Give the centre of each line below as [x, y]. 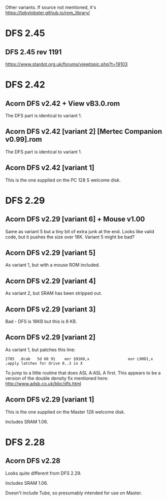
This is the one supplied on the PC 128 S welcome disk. [63, 180]
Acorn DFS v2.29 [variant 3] [51, 309]
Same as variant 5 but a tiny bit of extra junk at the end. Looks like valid [80, 231]
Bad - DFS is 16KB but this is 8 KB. [41, 322]
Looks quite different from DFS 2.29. [43, 473]
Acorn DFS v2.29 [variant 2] [50, 337]
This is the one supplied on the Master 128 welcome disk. [65, 412]
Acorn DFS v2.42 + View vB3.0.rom [63, 103]
